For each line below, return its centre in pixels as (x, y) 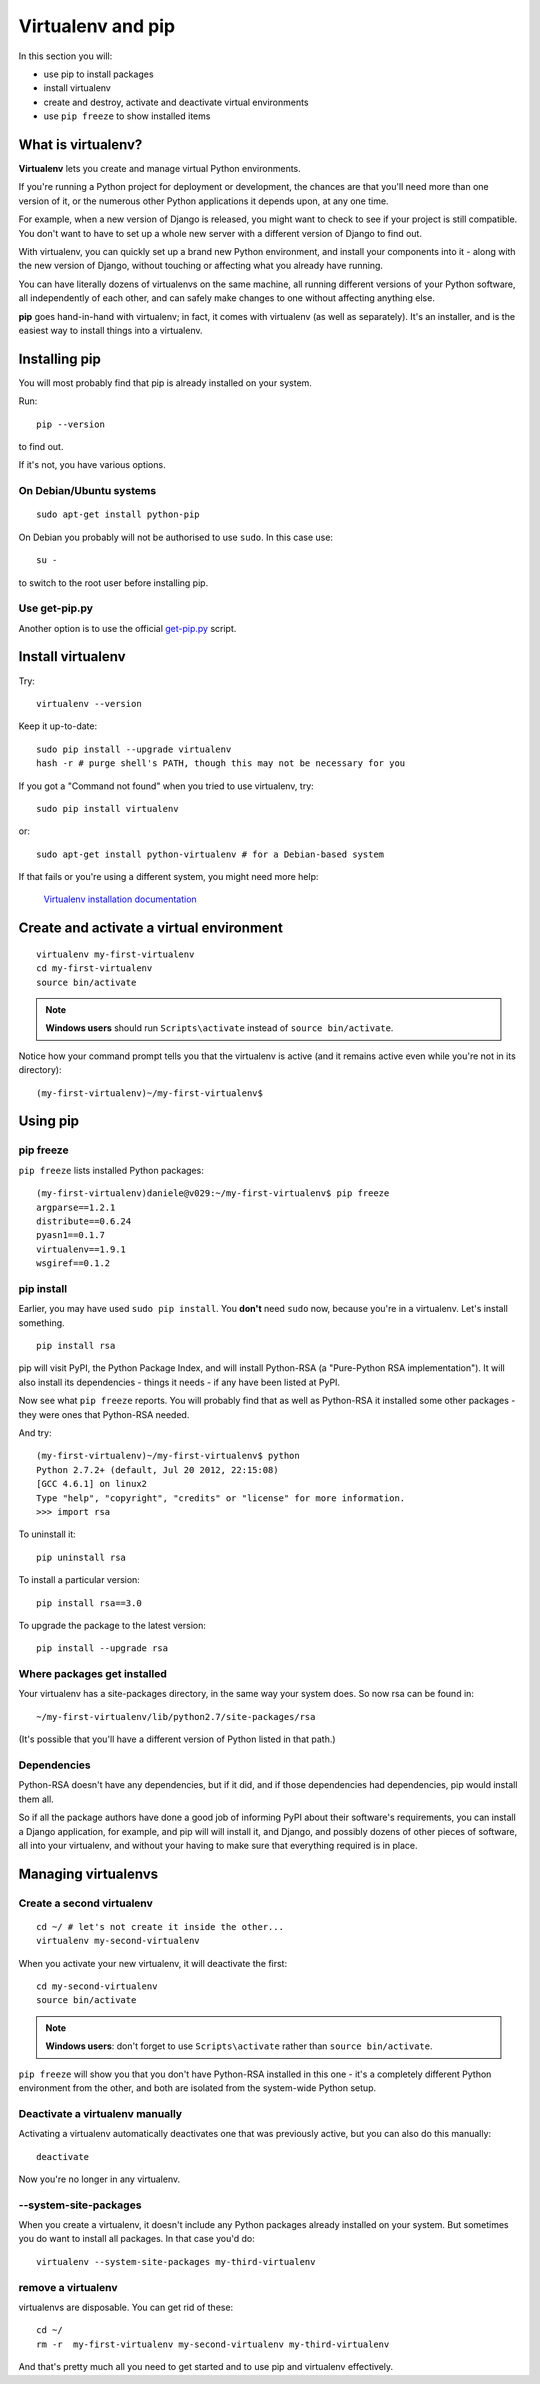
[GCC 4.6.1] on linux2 (92, 1484)
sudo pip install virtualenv (107, 808)
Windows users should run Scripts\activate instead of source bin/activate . (219, 1028)
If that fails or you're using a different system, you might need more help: (168, 877)
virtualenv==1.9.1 (81, 1249)
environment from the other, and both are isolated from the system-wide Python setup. (197, 2088)
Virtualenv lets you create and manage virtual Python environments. (160, 169)
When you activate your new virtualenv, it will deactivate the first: (153, 1963)
